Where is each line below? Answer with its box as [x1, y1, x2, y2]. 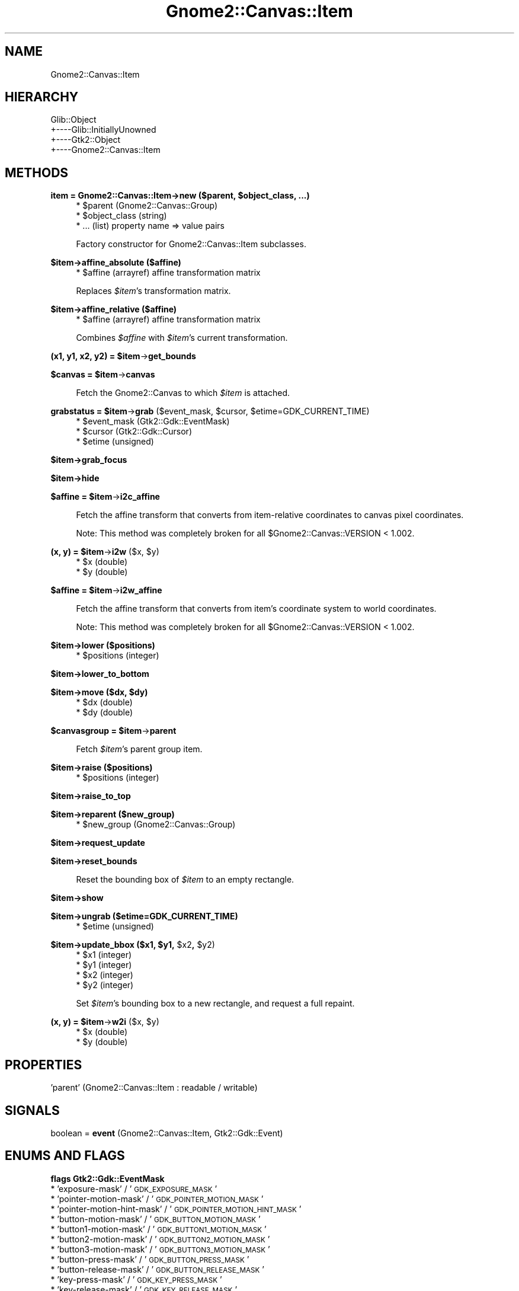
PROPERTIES [5, 1057, 82, 1072]
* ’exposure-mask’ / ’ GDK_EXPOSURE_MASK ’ [50, 1183, 217, 1194]
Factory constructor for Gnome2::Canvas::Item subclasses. [76, 239, 306, 250]
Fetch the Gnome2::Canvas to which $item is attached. [76, 388, 290, 398]
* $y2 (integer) [76, 980, 134, 990]
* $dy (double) [76, 707, 133, 718]
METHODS [5, 165, 69, 180]
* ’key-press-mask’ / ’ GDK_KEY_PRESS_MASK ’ [50, 1274, 222, 1284]
